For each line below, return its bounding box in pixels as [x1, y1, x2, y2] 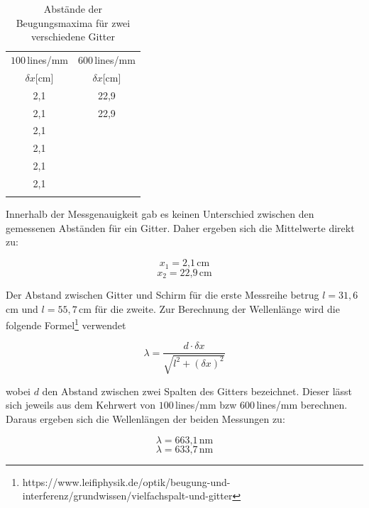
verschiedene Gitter [31, 29, 115, 44]
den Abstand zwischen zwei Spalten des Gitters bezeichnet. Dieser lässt [42, 383, 353, 398]
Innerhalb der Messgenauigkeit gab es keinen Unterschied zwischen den [6, 206, 314, 221]
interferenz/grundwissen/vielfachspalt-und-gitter [22, 488, 233, 503]
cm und [6, 301, 38, 316]
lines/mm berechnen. [256, 397, 348, 412]
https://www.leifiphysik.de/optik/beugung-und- [22, 474, 231, 489]
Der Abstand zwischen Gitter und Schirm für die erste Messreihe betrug [6, 287, 319, 302]
